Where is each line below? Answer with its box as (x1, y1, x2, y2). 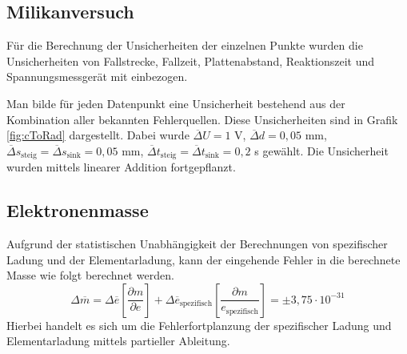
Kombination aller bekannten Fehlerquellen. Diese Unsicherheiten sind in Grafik (6, 111, 398, 127)
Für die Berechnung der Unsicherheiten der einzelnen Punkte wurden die (6, 37, 363, 54)
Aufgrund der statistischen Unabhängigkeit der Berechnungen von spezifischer (6, 235, 388, 252)
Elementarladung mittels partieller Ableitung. (6, 332, 230, 349)
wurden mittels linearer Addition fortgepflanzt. (6, 159, 236, 175)
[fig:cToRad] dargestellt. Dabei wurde (6, 127, 190, 143)
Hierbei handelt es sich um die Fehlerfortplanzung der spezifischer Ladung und (6, 316, 392, 333)
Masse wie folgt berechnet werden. (6, 267, 174, 284)
